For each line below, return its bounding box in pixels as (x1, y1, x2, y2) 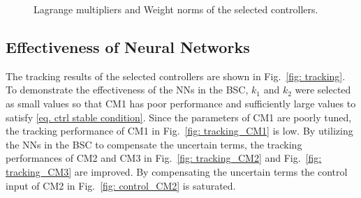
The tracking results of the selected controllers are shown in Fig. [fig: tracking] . (6, 68, 346, 83)
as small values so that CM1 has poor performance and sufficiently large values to (6, 96, 356, 110)
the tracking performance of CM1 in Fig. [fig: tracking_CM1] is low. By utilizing (6, 123, 353, 138)
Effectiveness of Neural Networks (6, 36, 250, 57)
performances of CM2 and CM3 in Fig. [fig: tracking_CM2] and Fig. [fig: (6, 151, 322, 165)
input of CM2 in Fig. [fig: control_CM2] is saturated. (6, 178, 236, 192)
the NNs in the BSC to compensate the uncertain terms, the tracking (6, 137, 302, 151)
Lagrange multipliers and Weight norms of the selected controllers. (34, 2, 318, 16)
